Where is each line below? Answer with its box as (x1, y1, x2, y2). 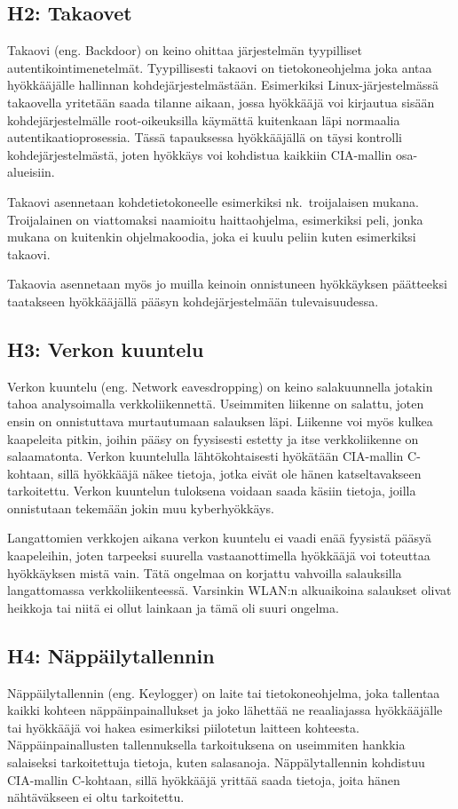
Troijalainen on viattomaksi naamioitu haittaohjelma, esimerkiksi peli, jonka (7, 210, 423, 228)
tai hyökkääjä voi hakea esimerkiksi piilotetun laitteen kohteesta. (7, 718, 359, 736)
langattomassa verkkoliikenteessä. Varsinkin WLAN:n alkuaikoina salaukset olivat (7, 581, 452, 599)
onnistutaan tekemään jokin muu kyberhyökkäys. (7, 498, 274, 517)
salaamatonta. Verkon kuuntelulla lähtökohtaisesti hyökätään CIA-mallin (7, 447, 404, 465)
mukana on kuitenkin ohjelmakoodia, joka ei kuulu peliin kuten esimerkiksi (7, 227, 416, 246)
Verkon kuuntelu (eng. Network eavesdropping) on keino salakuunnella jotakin (7, 377, 433, 395)
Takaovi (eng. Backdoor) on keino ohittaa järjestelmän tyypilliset (7, 41, 362, 59)
